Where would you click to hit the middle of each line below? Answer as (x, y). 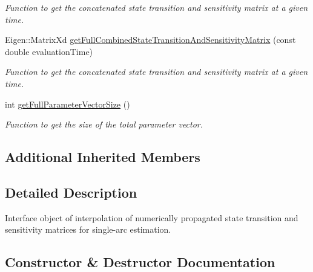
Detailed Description (71, 192)
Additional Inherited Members (103, 157)
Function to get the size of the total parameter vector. (104, 124)
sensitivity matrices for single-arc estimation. (88, 229)
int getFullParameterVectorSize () (68, 104)
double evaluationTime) (49, 51)
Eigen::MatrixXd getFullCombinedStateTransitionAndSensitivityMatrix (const (150, 40)
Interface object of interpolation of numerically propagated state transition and (152, 217)
